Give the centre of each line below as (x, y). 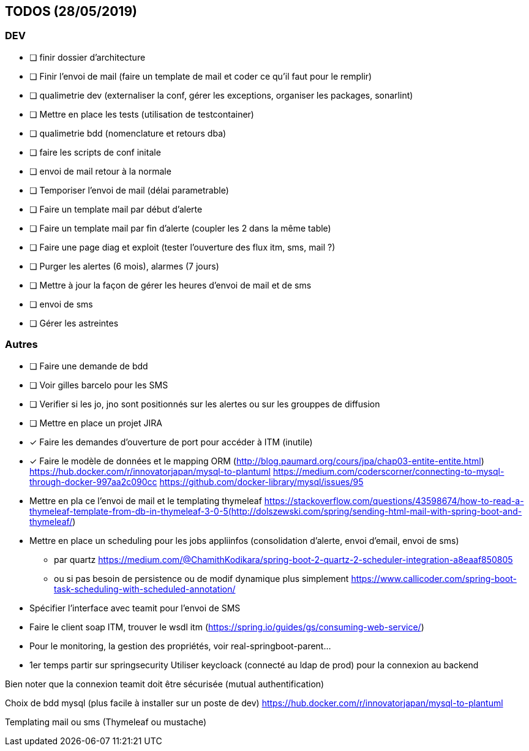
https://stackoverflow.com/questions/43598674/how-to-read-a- (394, 500)
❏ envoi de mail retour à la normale (100, 171)
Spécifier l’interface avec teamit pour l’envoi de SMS (135, 608)
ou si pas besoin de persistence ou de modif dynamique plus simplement (201, 578)
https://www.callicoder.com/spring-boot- (434, 578)
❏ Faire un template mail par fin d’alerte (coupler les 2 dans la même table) (180, 228)
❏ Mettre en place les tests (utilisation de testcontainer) (142, 114)
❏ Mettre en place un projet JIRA (96, 423)
